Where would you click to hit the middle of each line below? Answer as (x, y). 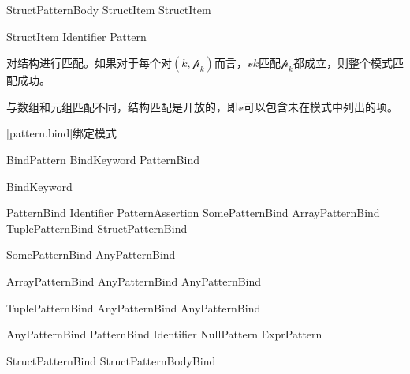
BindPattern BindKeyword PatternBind (103, 159)
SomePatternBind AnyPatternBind (91, 254)
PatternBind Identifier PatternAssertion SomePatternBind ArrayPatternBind (193, 213)
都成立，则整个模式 (343, 63)
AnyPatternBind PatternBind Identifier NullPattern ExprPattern (164, 334)
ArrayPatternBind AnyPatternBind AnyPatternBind (134, 280)
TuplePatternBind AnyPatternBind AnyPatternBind (134, 307)
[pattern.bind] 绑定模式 (62, 133)
